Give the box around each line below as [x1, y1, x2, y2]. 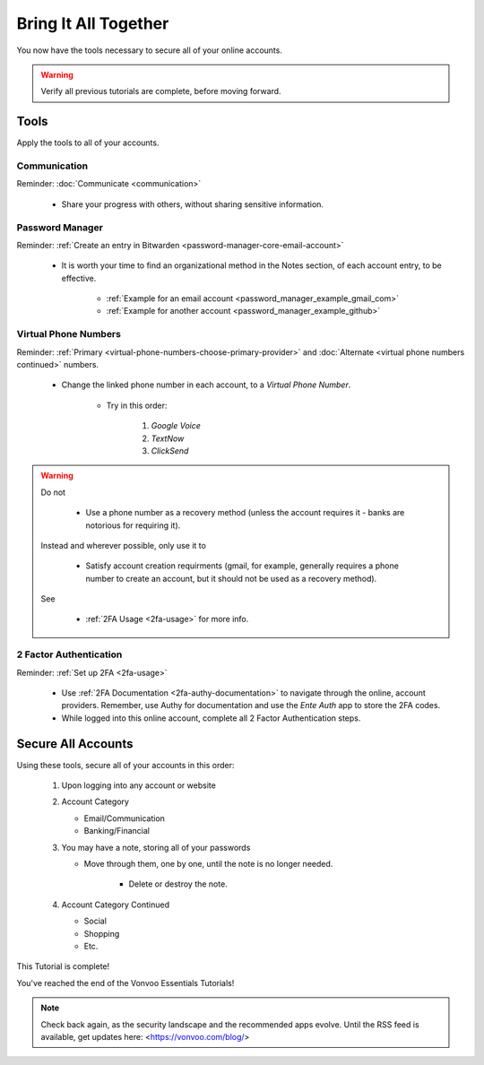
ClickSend [151, 445, 189, 456]
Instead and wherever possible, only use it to [40, 540, 206, 550]
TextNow [151, 433, 185, 444]
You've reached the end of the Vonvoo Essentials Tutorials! [16, 977, 235, 988]
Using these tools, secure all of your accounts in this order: [16, 759, 235, 770]
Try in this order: [106, 400, 168, 411]
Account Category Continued [61, 899, 170, 910]
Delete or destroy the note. [128, 879, 228, 889]
